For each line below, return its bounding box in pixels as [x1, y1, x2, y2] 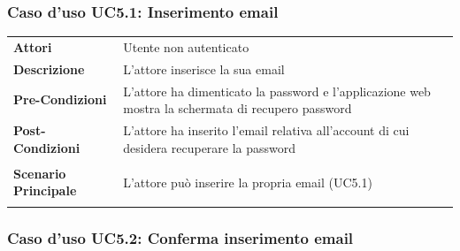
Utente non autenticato [123, 37, 249, 56]
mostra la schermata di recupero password [123, 99, 352, 118]
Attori [13, 37, 52, 56]
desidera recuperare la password [123, 138, 296, 156]
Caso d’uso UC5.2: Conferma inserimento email [7, 226, 354, 248]
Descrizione [13, 59, 85, 78]
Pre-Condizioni [13, 90, 107, 109]
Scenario [13, 164, 66, 182]
